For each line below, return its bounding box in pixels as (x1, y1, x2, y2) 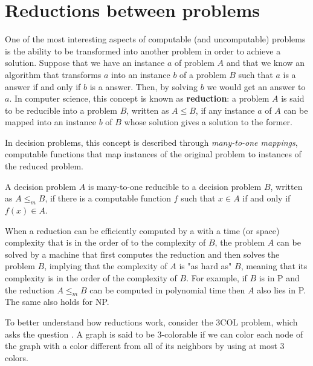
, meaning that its (240, 260, 308, 272)
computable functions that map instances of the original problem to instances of (5, 148, 302, 160)
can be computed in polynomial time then (89, 283, 245, 296)
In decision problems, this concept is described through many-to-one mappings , (5, 136, 298, 148)
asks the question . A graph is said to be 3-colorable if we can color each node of (5, 327, 303, 340)
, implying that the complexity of (44, 260, 167, 272)
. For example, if (186, 272, 247, 284)
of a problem (179, 68, 227, 80)
